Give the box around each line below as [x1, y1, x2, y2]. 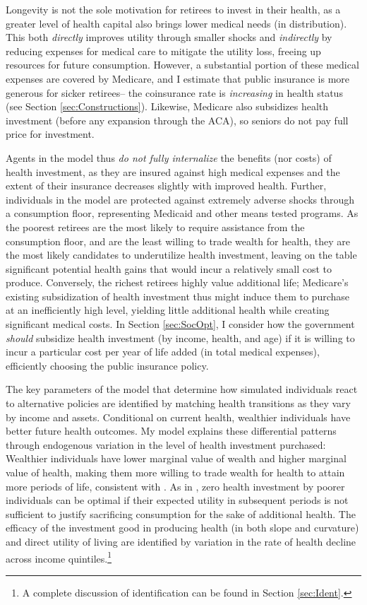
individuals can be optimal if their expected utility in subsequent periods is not [6, 493, 349, 507]
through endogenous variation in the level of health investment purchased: [6, 437, 326, 452]
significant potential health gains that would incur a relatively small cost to [6, 261, 332, 276]
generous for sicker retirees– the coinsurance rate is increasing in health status [6, 85, 343, 100]
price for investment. [6, 127, 95, 141]
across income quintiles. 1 [6, 548, 112, 565]
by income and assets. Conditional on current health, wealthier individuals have [6, 409, 351, 424]
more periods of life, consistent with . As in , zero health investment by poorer [6, 478, 345, 493]
